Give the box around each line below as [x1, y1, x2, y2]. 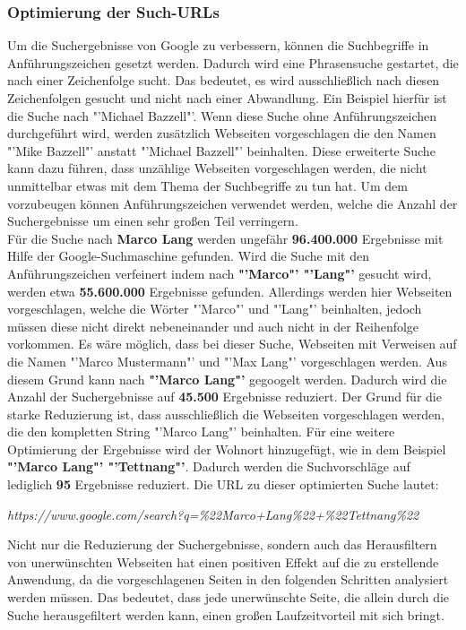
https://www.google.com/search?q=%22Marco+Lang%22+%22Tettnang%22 [7, 505, 419, 523]
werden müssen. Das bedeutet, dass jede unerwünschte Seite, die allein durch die [7, 588, 450, 607]
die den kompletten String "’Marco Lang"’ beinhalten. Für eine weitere [7, 422, 395, 441]
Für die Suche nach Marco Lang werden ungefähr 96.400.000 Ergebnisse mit [7, 229, 444, 247]
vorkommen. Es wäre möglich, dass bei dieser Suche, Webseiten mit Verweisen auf [7, 334, 457, 353]
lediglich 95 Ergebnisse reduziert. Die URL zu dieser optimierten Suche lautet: [7, 475, 439, 494]
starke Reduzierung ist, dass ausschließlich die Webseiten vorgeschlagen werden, [7, 404, 444, 423]
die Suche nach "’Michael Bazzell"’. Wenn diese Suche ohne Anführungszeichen [7, 106, 437, 125]
